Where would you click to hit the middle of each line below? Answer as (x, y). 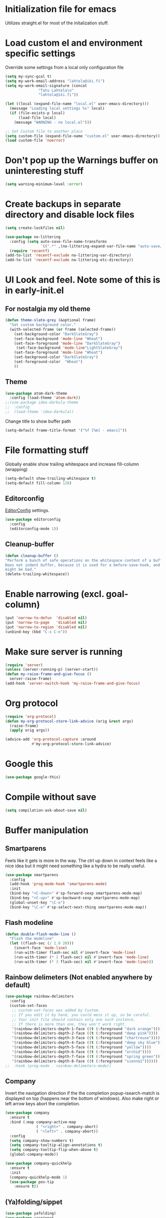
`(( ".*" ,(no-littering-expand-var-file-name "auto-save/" (102, 246)
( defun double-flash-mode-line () (41, 934)
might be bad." (21, 570)
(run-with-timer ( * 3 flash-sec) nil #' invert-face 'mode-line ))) (84, 962)
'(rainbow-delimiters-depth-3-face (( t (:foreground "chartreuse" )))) (86, 1038)
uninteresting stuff (44, 171)
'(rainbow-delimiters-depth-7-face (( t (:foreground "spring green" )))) (88, 1057)
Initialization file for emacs (61, 9)
